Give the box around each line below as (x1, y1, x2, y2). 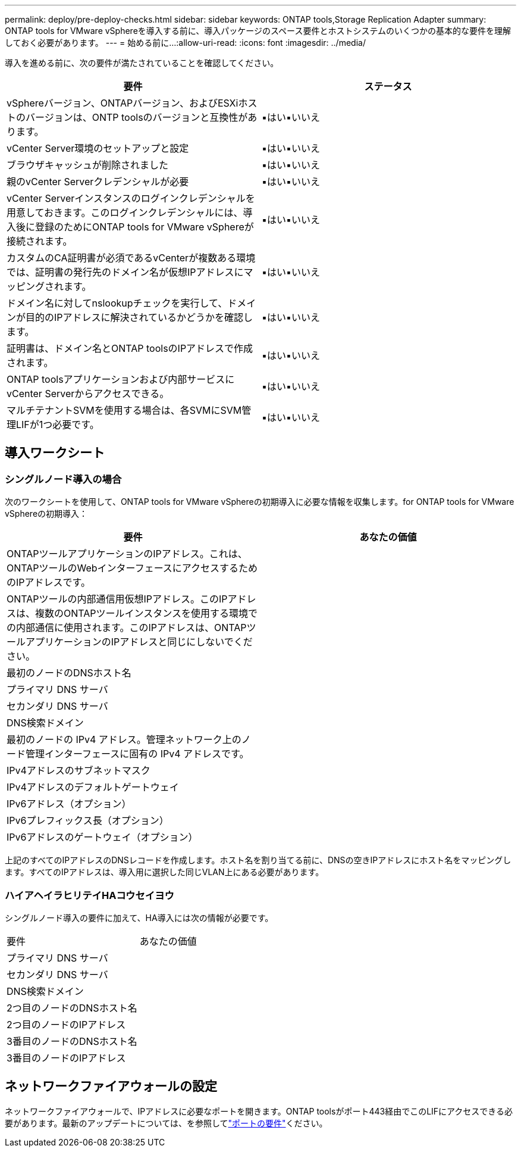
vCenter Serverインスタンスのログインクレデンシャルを (7, 192, 255, 204)
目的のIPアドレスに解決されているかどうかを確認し (26, 311, 253, 323)
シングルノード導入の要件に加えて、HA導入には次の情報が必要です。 (5, 912, 274, 923)
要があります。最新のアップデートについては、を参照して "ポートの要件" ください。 (5, 1117, 328, 1128)
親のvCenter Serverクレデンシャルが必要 (7, 176, 189, 188)
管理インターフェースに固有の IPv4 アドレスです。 (26, 748, 249, 760)
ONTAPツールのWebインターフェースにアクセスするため (7, 562, 258, 575)
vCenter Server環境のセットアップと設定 (7, 142, 189, 154)
